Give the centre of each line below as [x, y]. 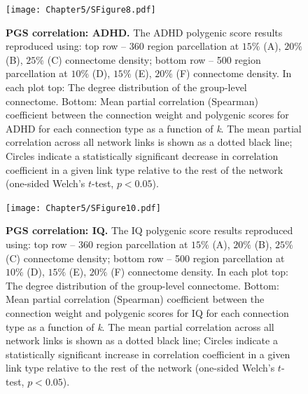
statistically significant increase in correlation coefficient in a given [148, 354]
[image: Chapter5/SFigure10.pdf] [83, 208]
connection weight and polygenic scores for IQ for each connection [147, 313]
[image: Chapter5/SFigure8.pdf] [81, 10]
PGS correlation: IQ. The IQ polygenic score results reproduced [149, 230]
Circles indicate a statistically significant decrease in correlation [142, 156]
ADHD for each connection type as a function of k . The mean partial [154, 128]
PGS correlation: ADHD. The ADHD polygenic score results [144, 32]
